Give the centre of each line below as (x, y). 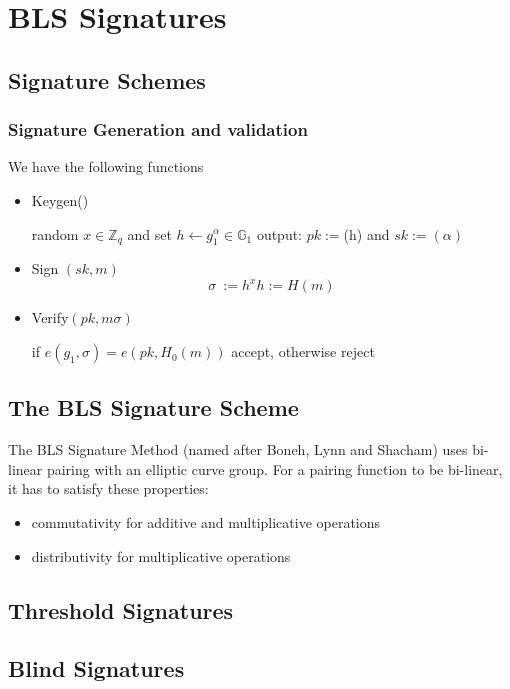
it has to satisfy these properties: (108, 488)
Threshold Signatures (121, 609)
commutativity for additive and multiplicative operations (206, 522)
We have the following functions (106, 166)
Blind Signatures (96, 668)
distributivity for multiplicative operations (161, 555)
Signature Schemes (107, 79)
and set (149, 233)
